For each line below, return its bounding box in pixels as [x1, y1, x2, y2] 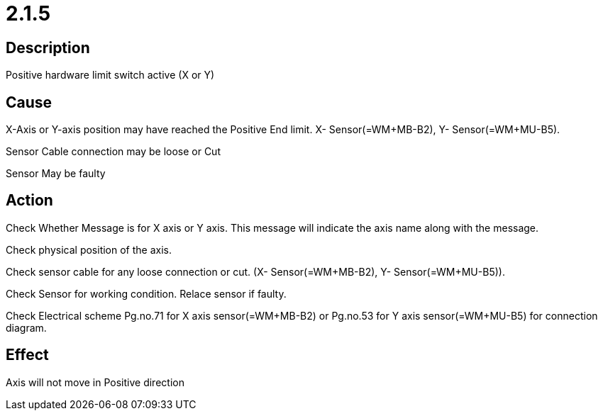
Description [6, 38, 90, 57]
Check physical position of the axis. [6, 243, 172, 256]
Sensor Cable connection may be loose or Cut [6, 145, 221, 158]
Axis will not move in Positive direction [6, 376, 184, 388]
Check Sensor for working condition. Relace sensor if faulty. [6, 287, 287, 300]
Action [6, 191, 53, 210]
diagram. [6, 321, 47, 334]
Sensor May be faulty [6, 167, 106, 180]
